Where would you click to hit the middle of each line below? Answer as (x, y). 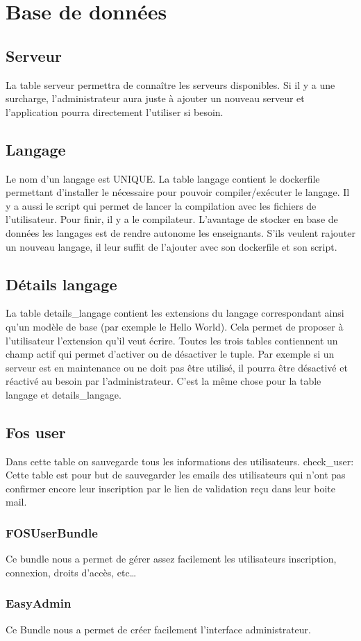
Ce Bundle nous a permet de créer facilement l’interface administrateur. (159, 629)
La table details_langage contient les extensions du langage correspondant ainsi (175, 313)
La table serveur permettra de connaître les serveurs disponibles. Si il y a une (170, 84)
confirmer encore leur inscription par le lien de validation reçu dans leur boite (170, 488)
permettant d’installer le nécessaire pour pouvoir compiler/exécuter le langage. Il (178, 192)
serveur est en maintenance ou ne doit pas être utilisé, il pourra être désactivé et (177, 367)
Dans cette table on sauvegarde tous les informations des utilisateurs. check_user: (180, 461)
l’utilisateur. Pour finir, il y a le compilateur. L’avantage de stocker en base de (172, 219)
